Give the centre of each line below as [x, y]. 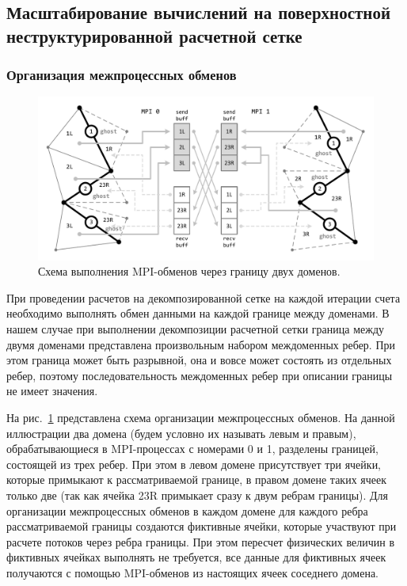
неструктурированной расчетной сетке [154, 35]
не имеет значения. [52, 391]
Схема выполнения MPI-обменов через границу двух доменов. [189, 271]
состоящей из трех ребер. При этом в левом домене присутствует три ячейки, [194, 464]
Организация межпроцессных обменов [122, 75]
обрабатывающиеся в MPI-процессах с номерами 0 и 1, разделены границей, [192, 449]
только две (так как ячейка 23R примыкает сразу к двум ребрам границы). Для [198, 495]
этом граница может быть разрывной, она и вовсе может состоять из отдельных [199, 360]
